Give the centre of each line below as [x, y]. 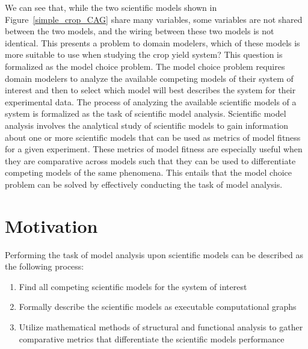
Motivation [51, 225]
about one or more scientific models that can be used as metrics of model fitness [153, 137]
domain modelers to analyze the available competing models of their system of [149, 78]
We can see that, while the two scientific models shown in [111, 7]
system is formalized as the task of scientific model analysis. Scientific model [146, 113]
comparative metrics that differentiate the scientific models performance [152, 338]
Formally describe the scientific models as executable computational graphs [158, 307]
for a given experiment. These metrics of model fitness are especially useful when [154, 149]
